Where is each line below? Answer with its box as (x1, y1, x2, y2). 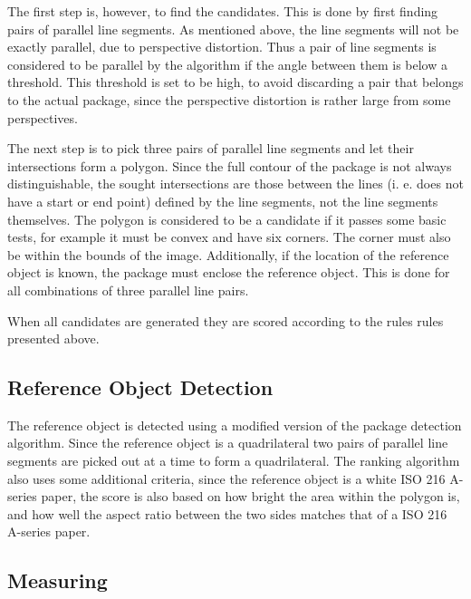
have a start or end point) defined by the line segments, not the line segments (7, 191, 438, 210)
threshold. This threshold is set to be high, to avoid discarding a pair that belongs (7, 72, 464, 92)
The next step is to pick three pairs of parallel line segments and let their (7, 139, 414, 158)
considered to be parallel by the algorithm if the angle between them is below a (7, 54, 447, 73)
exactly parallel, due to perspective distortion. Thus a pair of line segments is (7, 37, 437, 56)
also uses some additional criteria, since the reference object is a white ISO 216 (7, 469, 446, 488)
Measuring (7, 566, 108, 594)
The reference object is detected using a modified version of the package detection (7, 415, 462, 434)
